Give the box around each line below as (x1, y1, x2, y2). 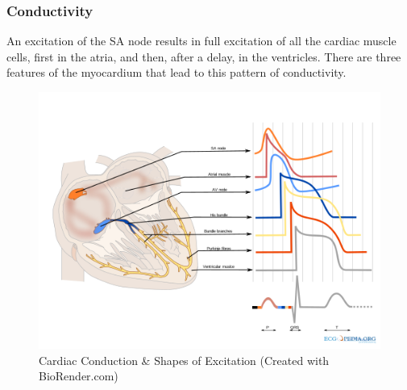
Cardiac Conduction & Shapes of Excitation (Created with (39, 351, 330, 368)
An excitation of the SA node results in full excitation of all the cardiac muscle (6, 32, 397, 49)
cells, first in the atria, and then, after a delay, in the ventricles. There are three (6, 48, 401, 65)
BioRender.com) (39, 367, 118, 384)
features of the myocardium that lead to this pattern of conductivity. (6, 64, 347, 81)
